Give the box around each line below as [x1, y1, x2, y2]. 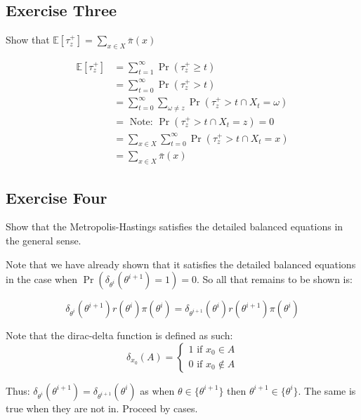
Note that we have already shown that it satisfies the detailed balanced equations [6, 256, 356, 271]
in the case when [6, 272, 77, 287]
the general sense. [6, 232, 81, 247]
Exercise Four [6, 186, 107, 208]
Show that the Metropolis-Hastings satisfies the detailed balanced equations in [6, 219, 343, 234]
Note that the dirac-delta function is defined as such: [6, 328, 233, 343]
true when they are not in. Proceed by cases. [6, 400, 198, 415]
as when [140, 383, 175, 398]
